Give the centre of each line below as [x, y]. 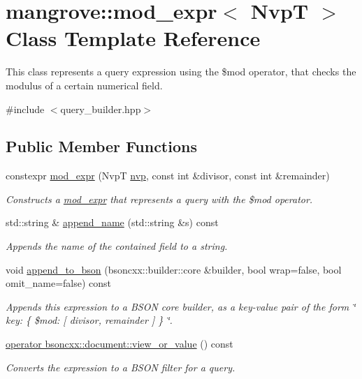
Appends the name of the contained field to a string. [117, 246]
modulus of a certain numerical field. [84, 85]
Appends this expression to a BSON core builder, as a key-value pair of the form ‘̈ [181, 306]
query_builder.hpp [101, 109]
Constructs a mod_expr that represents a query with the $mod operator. [159, 199]
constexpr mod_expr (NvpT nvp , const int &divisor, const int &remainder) [168, 176]
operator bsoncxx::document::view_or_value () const [120, 344]
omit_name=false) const [59, 283]
